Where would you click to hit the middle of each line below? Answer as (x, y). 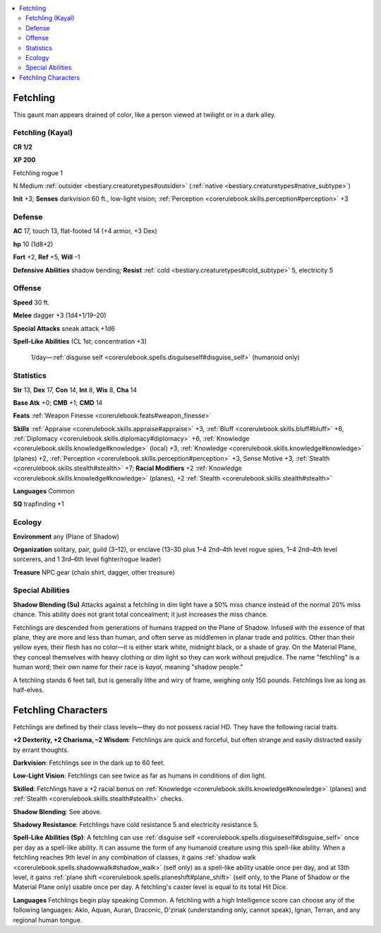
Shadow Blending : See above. (58, 811)
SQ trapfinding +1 (38, 504)
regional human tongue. (48, 920)
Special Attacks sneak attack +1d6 (64, 328)
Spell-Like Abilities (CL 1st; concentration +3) (80, 341)
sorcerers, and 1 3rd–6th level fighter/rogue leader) (87, 559)
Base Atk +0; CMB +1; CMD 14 (58, 402)
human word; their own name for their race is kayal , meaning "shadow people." (128, 667)
